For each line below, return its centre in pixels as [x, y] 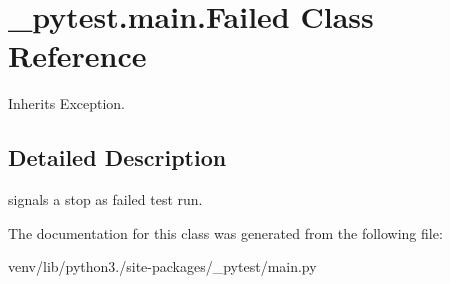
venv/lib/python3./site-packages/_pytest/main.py [162, 266]
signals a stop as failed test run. [105, 199]
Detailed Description [117, 157]
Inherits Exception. [66, 103]
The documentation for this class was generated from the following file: [225, 232]
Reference [77, 55]
